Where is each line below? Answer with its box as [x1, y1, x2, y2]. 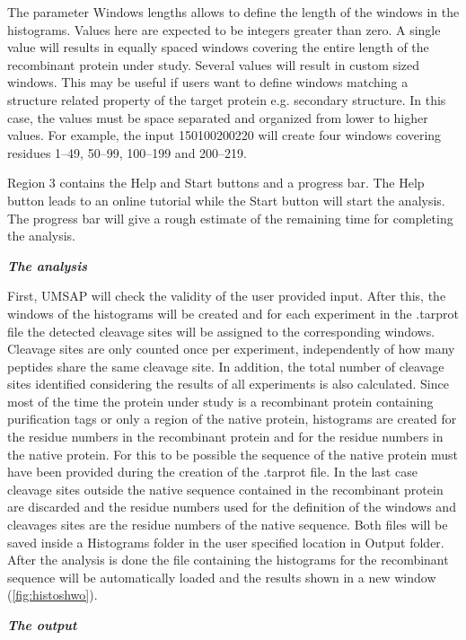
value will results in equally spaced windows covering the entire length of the [7, 38, 429, 57]
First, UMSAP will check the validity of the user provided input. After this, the [7, 286, 446, 305]
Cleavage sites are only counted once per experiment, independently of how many [7, 339, 455, 358]
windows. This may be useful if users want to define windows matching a [7, 73, 409, 92]
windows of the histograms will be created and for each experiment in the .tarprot [7, 303, 459, 322]
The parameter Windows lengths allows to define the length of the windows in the [7, 3, 460, 21]
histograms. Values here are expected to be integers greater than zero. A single [7, 20, 441, 39]
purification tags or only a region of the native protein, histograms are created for [7, 409, 457, 428]
